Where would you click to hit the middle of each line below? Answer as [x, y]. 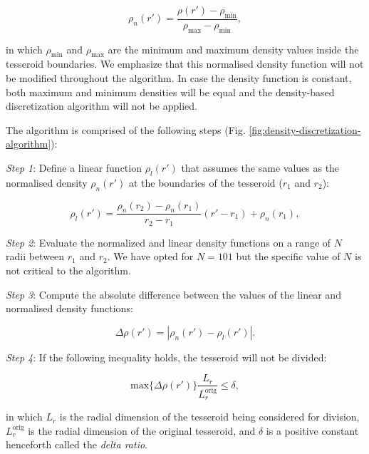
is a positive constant [312, 430]
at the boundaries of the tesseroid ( [206, 182]
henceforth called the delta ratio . [77, 444]
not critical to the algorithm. [68, 270]
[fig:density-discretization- [305, 129]
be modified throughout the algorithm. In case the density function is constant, [179, 78]
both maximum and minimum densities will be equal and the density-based [170, 92]
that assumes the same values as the [260, 167]
